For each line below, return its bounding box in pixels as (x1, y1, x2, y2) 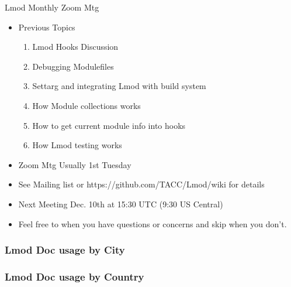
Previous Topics (18, 20, 75, 33)
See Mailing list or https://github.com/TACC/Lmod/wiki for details (18, 178, 265, 190)
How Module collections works (32, 99, 141, 111)
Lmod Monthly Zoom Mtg (5, 1, 99, 13)
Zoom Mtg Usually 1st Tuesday (18, 158, 131, 170)
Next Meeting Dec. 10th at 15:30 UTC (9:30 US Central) (18, 197, 223, 210)
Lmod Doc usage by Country (5, 269, 144, 283)
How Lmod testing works (32, 139, 122, 151)
